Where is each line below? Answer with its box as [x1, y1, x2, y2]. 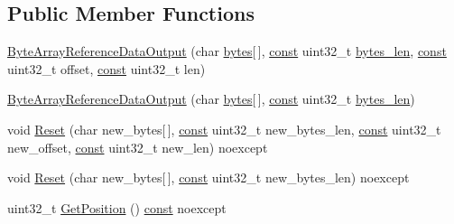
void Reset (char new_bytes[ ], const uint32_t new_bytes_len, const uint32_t [7, 119, 441, 138]
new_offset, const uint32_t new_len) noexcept [7, 137, 268, 156]
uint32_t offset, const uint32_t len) [7, 59, 206, 78]
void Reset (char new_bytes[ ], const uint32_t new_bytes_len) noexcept [7, 168, 410, 187]
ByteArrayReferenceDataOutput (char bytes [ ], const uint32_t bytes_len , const [7, 42, 447, 61]
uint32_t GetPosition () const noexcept [7, 198, 227, 217]
